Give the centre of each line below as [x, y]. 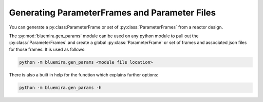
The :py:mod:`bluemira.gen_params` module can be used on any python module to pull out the [104, 36]
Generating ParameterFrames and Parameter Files [113, 13]
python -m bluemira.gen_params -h [60, 87]
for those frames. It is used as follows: [47, 49]
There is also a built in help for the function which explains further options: [84, 74]
